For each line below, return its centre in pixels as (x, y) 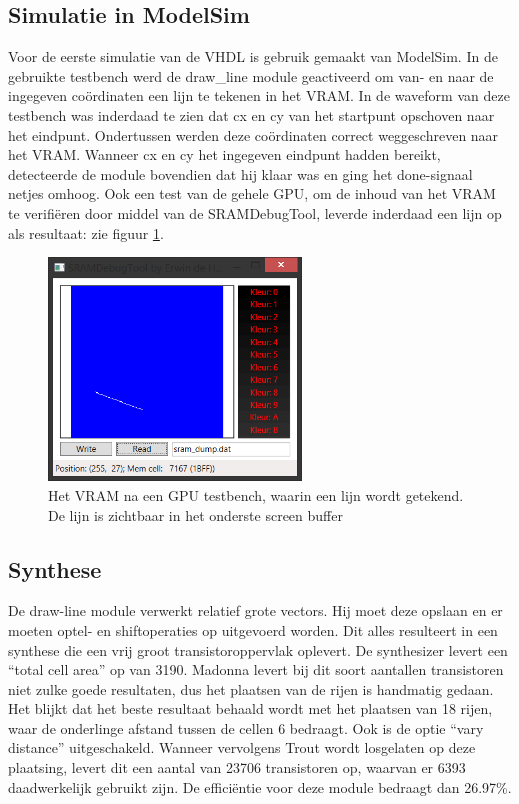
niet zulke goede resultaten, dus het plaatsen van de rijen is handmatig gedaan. (251, 688)
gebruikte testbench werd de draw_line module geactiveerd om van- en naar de (251, 75)
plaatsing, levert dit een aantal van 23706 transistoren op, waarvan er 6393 (237, 767)
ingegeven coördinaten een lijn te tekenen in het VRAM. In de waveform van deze (259, 95)
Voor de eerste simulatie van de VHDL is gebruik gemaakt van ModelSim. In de (253, 56)
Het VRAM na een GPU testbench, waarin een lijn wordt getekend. (256, 494)
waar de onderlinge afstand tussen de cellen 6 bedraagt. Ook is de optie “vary (246, 727)
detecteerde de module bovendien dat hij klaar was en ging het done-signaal (240, 173)
